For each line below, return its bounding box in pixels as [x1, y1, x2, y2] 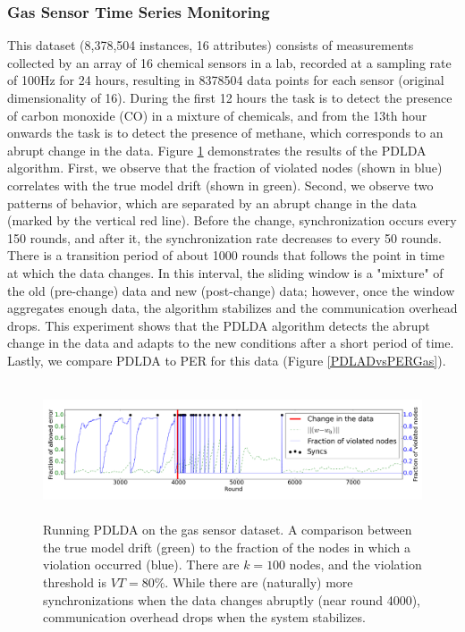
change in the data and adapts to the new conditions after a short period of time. [7, 333, 454, 352]
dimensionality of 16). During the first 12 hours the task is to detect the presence [7, 88, 452, 106]
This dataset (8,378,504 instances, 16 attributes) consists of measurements [7, 36, 414, 55]
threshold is [43, 573, 106, 592]
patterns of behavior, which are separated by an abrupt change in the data [7, 193, 417, 212]
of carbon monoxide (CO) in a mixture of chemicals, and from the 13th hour [7, 105, 427, 124]
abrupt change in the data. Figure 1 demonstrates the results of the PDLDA [7, 140, 427, 159]
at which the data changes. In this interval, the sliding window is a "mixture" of [7, 263, 444, 282]
